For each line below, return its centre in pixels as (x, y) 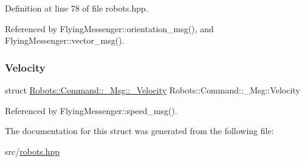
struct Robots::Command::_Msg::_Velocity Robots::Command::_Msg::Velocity (152, 90)
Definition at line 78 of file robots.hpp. (77, 8)
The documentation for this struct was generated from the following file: (139, 131)
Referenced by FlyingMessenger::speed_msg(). (91, 110)
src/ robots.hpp (33, 151)
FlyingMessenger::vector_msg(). (65, 40)
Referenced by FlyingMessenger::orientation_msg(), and (109, 28)
